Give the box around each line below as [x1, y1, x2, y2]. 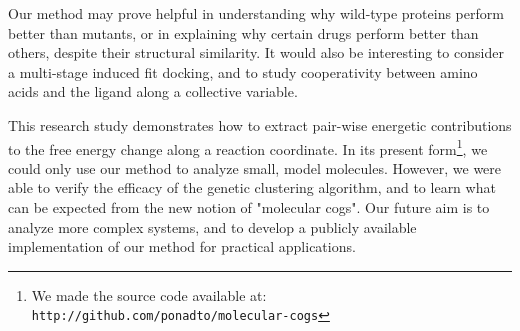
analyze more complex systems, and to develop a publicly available [8, 216, 417, 237]
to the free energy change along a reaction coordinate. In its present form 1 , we [8, 135, 488, 159]
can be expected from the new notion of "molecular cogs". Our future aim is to [8, 197, 490, 217]
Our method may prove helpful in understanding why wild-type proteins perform [8, 3, 504, 23]
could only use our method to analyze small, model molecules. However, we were [8, 157, 502, 178]
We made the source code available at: [31, 284, 267, 305]
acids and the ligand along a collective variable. [8, 81, 298, 102]
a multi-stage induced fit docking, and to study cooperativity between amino [8, 61, 478, 82]
